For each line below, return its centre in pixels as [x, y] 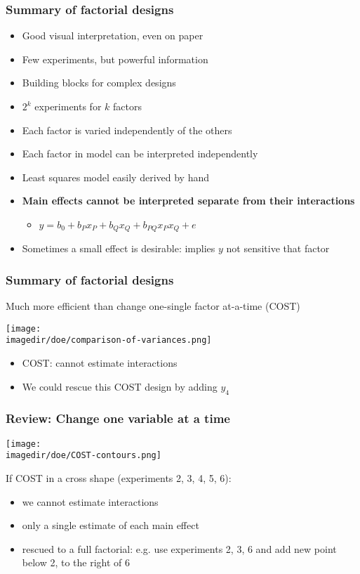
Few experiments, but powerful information [115, 59]
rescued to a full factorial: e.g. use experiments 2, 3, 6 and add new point [179, 548]
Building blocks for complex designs [99, 83]
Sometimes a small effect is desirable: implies [119, 248]
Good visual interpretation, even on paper [113, 35]
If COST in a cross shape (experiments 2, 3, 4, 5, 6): [119, 478]
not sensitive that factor [278, 248]
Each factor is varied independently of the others [127, 130]
